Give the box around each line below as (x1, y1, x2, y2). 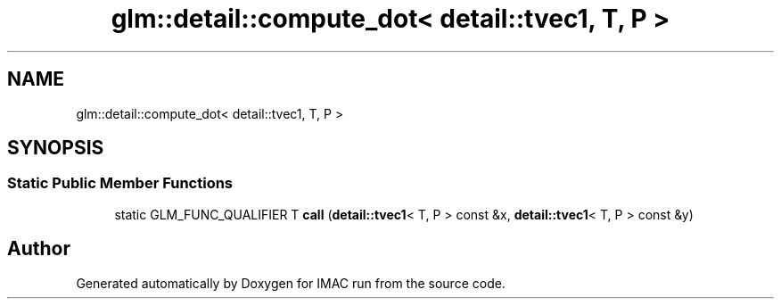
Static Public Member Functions (7, 174, 234, 193)
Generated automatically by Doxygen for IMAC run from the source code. (76, 275, 506, 291)
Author (7, 237, 70, 261)
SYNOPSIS (7, 136, 104, 160)
